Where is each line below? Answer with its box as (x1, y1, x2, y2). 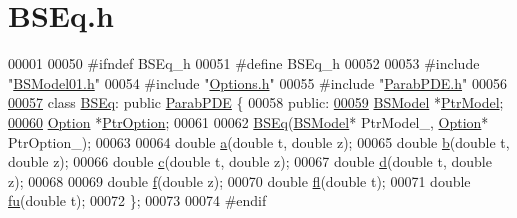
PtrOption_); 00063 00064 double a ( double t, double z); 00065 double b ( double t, (8, 131, 510, 152)
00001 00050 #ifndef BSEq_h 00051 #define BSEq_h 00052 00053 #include (8, 53, 480, 74)
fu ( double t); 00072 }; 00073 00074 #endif (8, 190, 267, 211)
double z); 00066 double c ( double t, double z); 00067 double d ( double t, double (8, 151, 492, 172)
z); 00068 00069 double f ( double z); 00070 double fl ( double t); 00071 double (8, 170, 471, 191)
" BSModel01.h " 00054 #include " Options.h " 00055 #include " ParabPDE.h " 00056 (8, 72, 507, 93)
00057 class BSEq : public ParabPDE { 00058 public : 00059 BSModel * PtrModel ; (8, 92, 504, 113)
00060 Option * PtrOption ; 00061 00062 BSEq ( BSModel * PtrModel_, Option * (8, 111, 489, 132)
